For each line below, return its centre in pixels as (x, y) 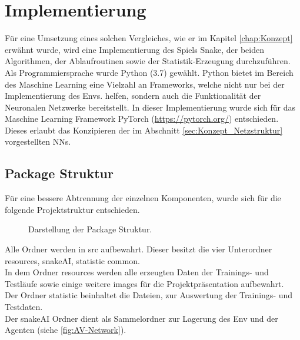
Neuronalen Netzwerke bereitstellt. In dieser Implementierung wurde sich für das (150, 107)
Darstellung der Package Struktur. (90, 229)
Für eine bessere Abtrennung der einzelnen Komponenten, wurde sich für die (143, 198)
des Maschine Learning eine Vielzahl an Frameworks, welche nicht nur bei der (145, 84)
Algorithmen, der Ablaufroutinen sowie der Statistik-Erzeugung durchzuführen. (148, 61)
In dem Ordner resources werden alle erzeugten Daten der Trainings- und (137, 272)
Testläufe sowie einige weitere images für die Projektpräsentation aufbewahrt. (144, 283)
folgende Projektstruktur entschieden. (72, 209)
